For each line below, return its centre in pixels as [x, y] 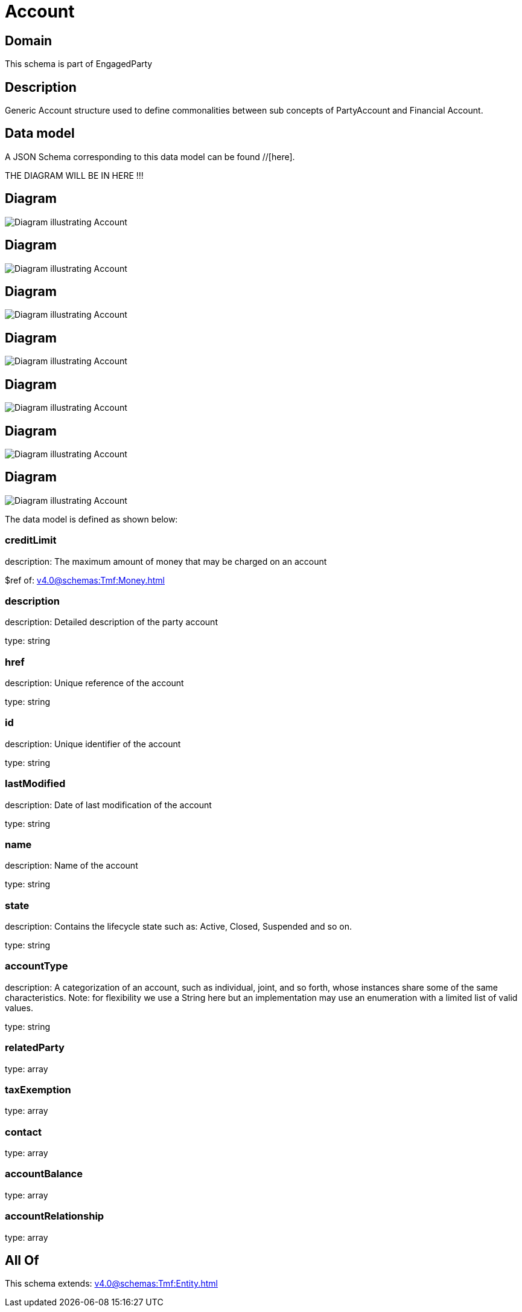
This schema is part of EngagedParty [79, 64]
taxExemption [38, 1089]
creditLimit [31, 540]
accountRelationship [55, 1216]
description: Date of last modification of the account [108, 805]
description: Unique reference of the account [94, 683]
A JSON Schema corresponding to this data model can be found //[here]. [150, 156]
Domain [29, 40]
